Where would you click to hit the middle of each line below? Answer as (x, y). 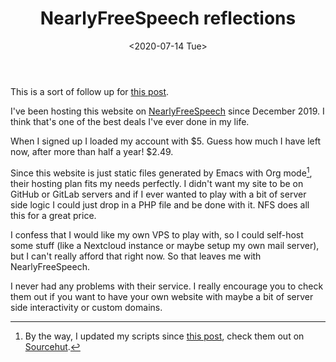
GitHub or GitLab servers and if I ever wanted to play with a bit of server (158, 194)
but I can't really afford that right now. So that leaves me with (136, 256)
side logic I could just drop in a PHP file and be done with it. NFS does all (160, 204)
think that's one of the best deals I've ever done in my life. (130, 121)
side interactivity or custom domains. (86, 307)
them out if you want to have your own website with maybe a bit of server (162, 296)
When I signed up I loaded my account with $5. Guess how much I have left (166, 141)
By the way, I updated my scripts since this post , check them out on (164, 336)
